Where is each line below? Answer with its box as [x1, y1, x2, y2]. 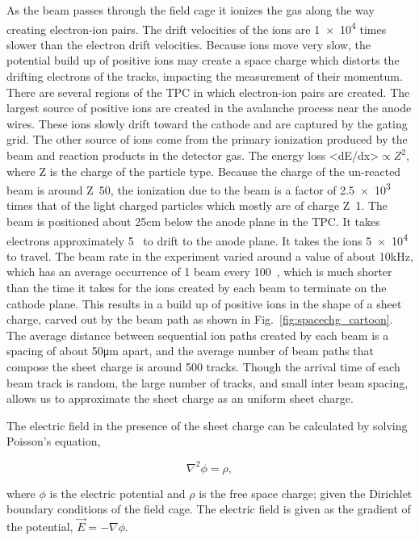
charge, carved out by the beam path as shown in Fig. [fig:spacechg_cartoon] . [6, 311, 393, 328]
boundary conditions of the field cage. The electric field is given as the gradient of [6, 500, 411, 517]
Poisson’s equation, [6, 433, 101, 450]
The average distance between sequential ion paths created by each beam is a [6, 326, 389, 343]
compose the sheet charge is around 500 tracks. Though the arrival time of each [6, 358, 400, 375]
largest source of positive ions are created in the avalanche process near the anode [6, 99, 412, 116]
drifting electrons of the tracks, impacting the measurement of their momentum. [6, 68, 403, 85]
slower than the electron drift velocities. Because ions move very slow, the [6, 36, 371, 52]
